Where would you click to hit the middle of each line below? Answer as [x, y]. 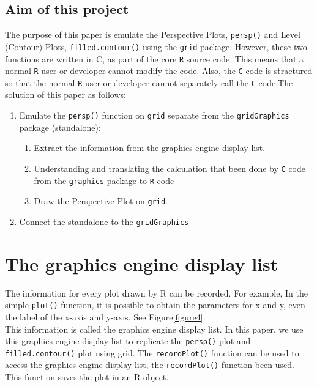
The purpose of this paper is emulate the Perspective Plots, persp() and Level [153, 35]
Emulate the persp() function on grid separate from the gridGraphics [154, 115]
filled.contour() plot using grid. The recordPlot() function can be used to [152, 352]
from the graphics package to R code [104, 180]
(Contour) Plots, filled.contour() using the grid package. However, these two [156, 46]
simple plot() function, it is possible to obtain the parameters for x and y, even [155, 305]
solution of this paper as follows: [65, 94]
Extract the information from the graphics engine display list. [150, 148]
